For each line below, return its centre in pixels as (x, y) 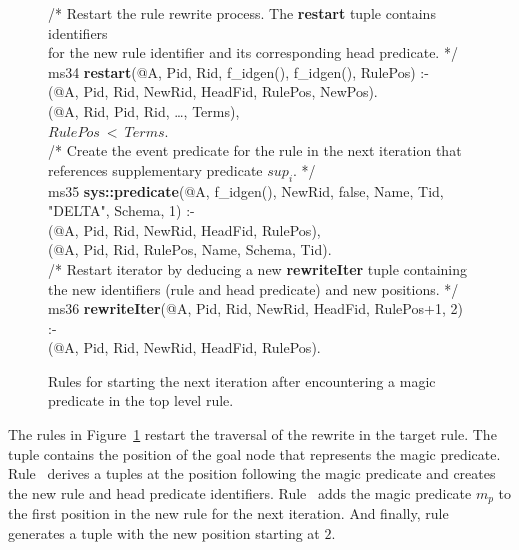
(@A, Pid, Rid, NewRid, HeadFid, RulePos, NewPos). (213, 91)
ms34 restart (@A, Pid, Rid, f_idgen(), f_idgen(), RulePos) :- (238, 71)
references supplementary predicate (155, 169)
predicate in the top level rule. (141, 400)
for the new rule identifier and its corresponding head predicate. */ (253, 52)
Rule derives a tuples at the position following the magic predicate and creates (252, 473)
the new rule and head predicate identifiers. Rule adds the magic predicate (240, 492)
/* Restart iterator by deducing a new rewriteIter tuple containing (258, 268)
